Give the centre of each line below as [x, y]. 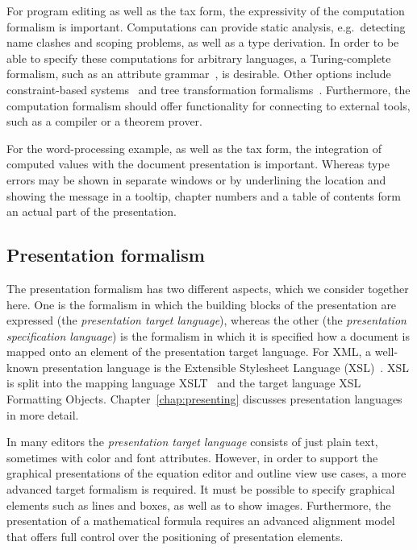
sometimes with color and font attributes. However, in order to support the [192, 457]
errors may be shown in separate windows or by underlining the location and [196, 179]
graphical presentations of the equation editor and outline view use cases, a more [206, 473]
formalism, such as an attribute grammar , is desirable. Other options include [199, 74]
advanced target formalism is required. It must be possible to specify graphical [201, 489]
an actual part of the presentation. [92, 211]
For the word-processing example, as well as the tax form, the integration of [194, 148]
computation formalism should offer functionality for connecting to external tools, [208, 105]
